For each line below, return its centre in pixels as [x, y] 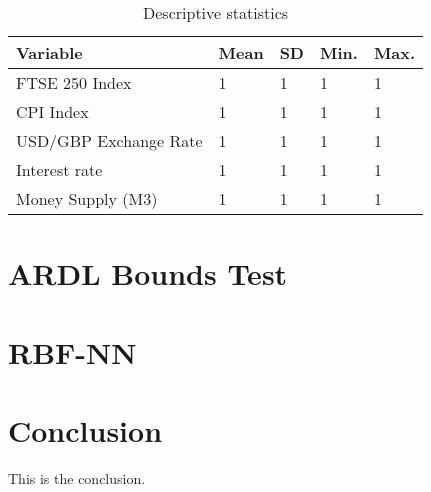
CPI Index [52, 111]
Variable [49, 52]
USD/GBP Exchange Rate [109, 140]
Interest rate [59, 169]
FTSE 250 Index [74, 82]
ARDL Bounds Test [148, 273]
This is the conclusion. [77, 477]
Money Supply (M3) [87, 198]
